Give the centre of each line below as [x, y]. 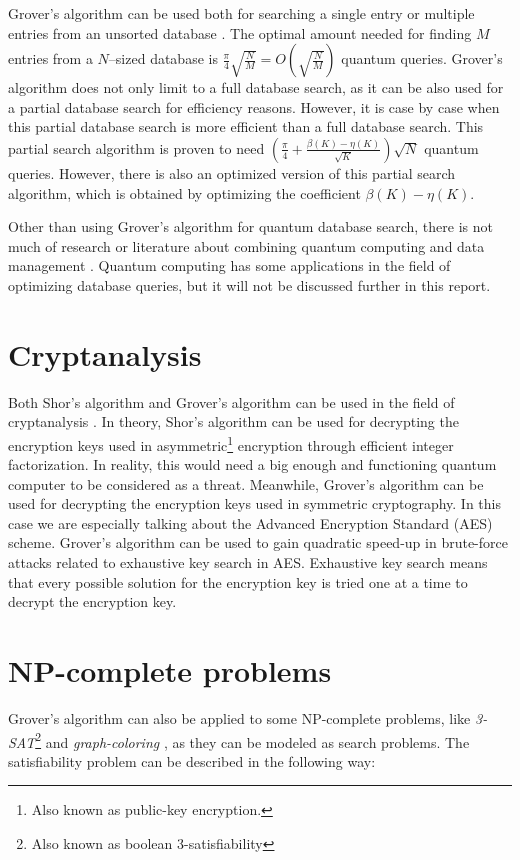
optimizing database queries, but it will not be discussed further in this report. [249, 284]
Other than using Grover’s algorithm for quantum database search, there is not [250, 226]
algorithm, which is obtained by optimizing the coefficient [184, 192]
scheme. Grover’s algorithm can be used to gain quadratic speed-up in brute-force [258, 542]
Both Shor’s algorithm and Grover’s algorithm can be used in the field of [231, 401]
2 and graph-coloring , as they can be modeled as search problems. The [252, 740]
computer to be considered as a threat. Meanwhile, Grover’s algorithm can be [246, 483]
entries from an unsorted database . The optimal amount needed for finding [240, 32]
